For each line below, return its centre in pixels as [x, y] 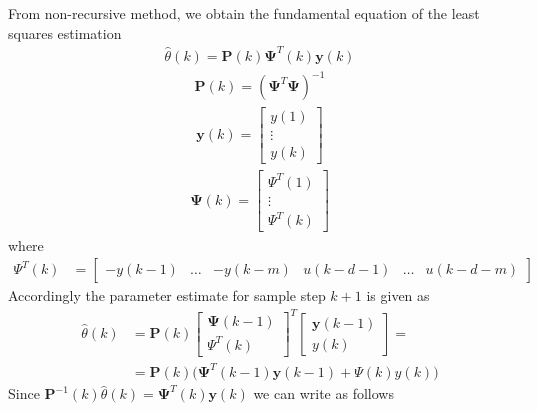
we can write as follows [323, 393]
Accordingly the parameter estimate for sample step [167, 295]
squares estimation [65, 32]
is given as [398, 295]
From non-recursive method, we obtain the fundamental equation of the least [244, 13]
